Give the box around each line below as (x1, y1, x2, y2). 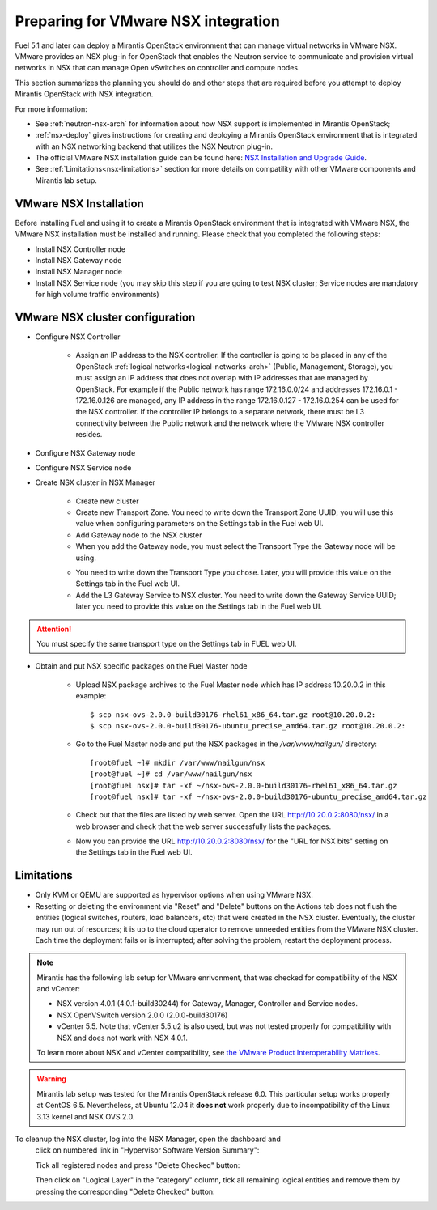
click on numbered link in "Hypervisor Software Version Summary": (35, 1145, 260, 1155)
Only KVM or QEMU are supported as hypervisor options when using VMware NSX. (35, 890, 313, 900)
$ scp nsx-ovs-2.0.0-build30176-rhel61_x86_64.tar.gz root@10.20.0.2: (90, 710, 376, 720)
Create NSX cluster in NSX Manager (35, 478, 155, 487)
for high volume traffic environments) (35, 290, 159, 299)
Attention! (36, 624, 72, 634)
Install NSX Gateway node (35, 255, 122, 265)
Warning (36, 1074, 66, 1084)
